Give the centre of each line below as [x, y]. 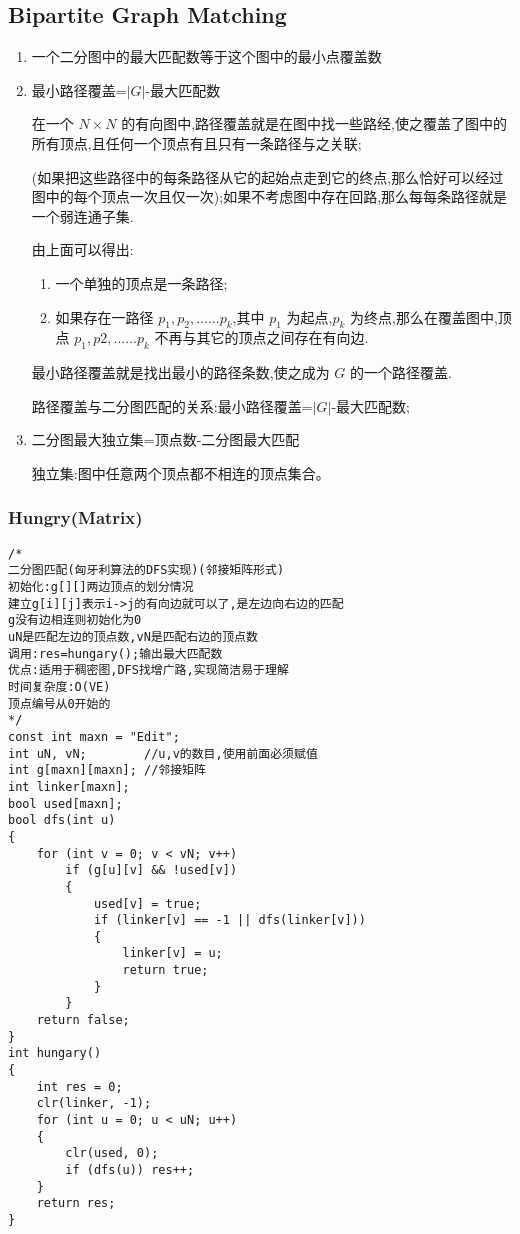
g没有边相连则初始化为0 [75, 620]
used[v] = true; [147, 903]
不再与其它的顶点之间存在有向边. [261, 337]
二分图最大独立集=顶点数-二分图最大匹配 [165, 439]
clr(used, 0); [112, 1153]
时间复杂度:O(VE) [59, 686]
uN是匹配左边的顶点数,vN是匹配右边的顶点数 [133, 637]
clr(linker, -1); [94, 1103]
